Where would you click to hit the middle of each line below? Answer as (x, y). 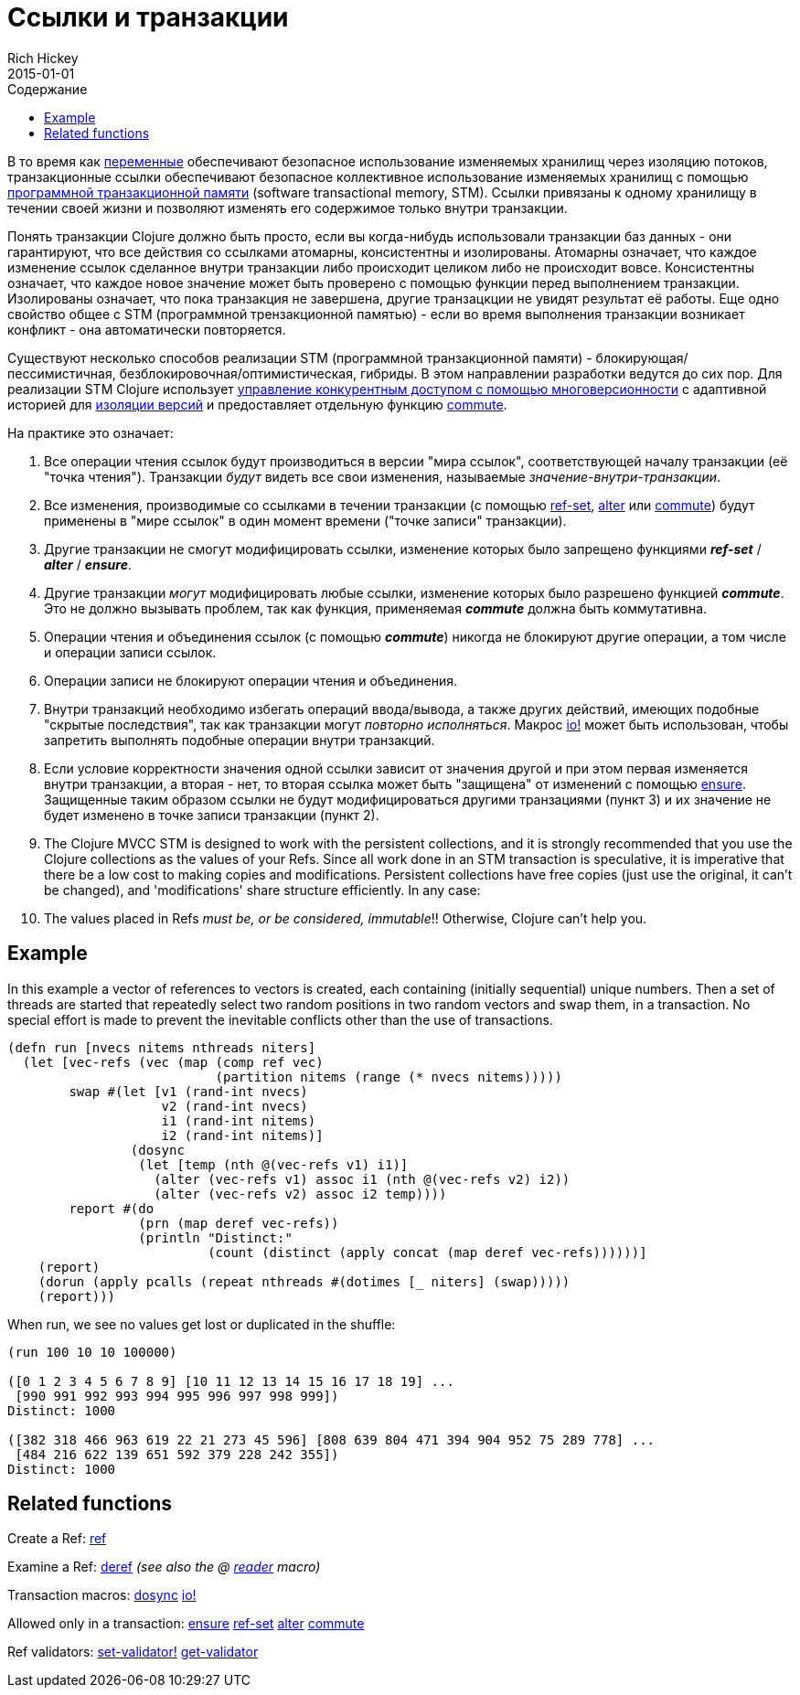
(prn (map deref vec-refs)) (239, 1223)
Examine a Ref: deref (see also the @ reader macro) (164, 1567)
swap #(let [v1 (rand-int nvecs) (188, 1091)
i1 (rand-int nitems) (239, 1120)
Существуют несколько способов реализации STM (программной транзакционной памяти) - (300, 357)
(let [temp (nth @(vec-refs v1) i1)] (273, 1164)
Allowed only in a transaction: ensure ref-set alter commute (186, 1624)
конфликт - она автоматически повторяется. (147, 329)
